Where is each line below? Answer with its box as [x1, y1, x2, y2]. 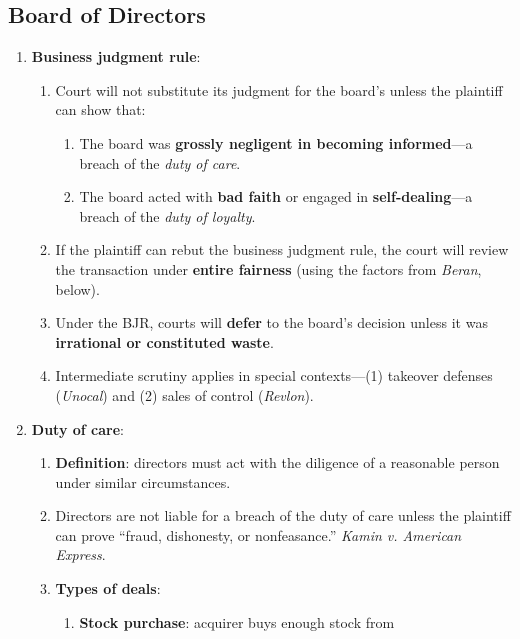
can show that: [55, 99, 146, 120]
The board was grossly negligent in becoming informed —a [79, 132, 473, 153]
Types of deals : [55, 578, 161, 599]
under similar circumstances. [55, 471, 231, 492]
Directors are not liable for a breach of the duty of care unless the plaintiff [55, 505, 511, 526]
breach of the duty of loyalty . [79, 205, 256, 226]
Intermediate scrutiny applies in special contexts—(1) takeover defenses [55, 365, 493, 386]
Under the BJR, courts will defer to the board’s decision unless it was [55, 312, 488, 333]
